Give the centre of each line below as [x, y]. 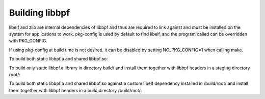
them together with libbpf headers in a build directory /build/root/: [76, 90]
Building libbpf [40, 13]
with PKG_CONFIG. [28, 41]
